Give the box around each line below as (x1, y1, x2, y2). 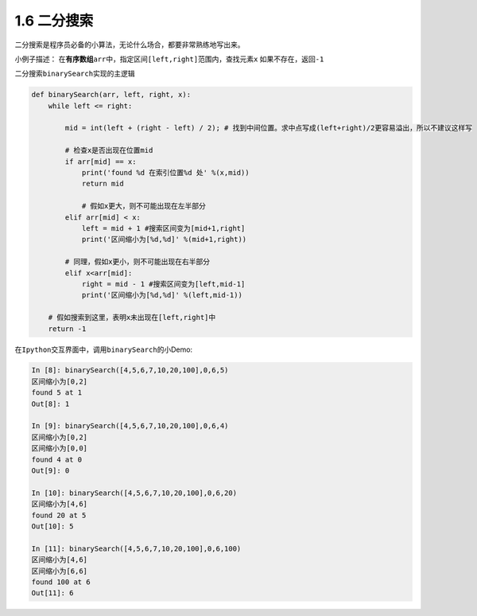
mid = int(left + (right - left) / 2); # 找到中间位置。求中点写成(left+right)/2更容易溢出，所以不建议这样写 (64, 123, 473, 133)
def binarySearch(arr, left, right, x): (31, 90, 191, 99)
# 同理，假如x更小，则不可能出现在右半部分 (64, 257, 211, 267)
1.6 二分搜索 (14, 12, 94, 29)
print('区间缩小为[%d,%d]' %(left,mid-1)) (81, 290, 242, 300)
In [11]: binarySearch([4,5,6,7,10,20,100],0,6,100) (31, 544, 242, 553)
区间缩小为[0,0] (31, 444, 87, 453)
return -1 (48, 324, 87, 333)
